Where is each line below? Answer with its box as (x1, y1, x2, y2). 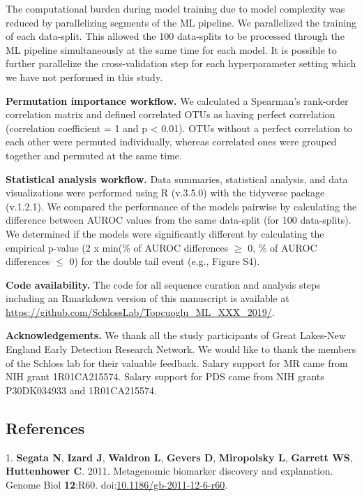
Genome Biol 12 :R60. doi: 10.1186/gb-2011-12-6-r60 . (6, 477, 228, 491)
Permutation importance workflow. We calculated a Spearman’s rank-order (6, 93, 349, 108)
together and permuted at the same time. (6, 147, 182, 162)
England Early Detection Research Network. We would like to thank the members (6, 342, 356, 356)
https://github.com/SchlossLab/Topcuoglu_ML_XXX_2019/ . (6, 304, 275, 319)
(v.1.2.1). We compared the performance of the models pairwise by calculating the (6, 199, 357, 213)
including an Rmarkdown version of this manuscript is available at (6, 291, 289, 305)
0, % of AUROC (248, 240, 317, 254)
